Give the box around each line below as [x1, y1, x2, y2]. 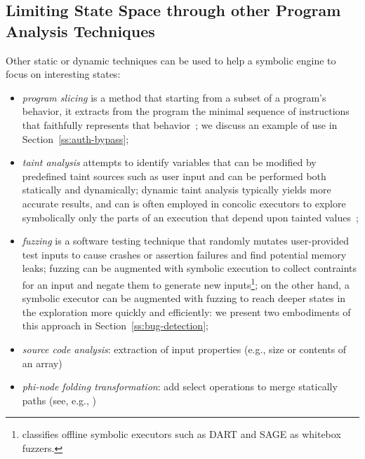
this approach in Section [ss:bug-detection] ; [22, 318, 208, 333]
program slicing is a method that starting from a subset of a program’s [22, 90, 326, 104]
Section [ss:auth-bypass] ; [22, 131, 129, 146]
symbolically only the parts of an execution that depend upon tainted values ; [22, 210, 359, 224]
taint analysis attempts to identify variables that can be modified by [22, 155, 317, 170]
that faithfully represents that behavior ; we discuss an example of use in [22, 117, 338, 132]
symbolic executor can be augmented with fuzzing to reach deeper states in [22, 291, 346, 306]
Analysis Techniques [6, 20, 155, 41]
